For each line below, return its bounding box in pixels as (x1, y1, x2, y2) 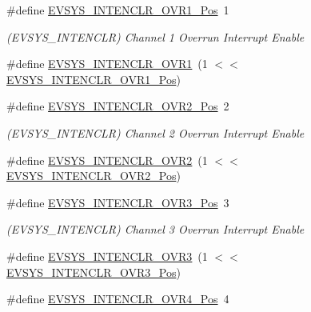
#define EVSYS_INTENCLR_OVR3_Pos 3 (6, 194, 229, 210)
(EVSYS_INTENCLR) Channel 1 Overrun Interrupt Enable (6, 28, 305, 45)
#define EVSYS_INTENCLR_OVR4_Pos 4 (6, 290, 229, 307)
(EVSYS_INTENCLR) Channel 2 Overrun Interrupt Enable (6, 124, 305, 141)
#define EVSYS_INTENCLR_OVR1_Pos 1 (6, 2, 229, 18)
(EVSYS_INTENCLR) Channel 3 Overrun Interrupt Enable (6, 221, 305, 238)
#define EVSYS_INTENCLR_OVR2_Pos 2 (6, 98, 229, 114)
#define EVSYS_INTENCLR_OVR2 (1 (6, 151, 208, 168)
